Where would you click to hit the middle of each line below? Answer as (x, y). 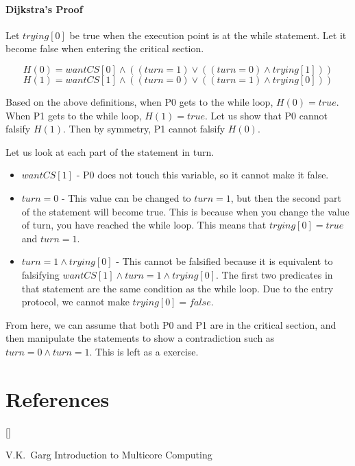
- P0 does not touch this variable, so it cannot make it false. (203, 175)
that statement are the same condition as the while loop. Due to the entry (177, 288)
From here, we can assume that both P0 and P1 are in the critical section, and (171, 324)
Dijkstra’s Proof (44, 9)
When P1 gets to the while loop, (74, 115)
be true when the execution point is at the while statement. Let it (208, 35)
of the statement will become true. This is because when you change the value (185, 211)
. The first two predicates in (274, 274)
